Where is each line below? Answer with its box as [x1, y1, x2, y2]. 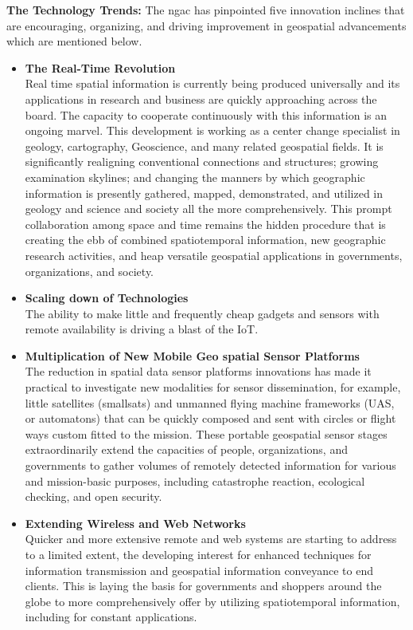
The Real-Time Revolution [25, 59, 176, 76]
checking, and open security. [25, 488, 162, 505]
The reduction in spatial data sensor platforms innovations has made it [25, 363, 372, 380]
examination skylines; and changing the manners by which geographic [25, 168, 365, 185]
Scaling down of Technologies [25, 289, 189, 306]
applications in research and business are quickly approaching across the [25, 90, 377, 107]
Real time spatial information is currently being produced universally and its [25, 75, 400, 92]
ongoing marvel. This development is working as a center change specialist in [25, 122, 400, 139]
